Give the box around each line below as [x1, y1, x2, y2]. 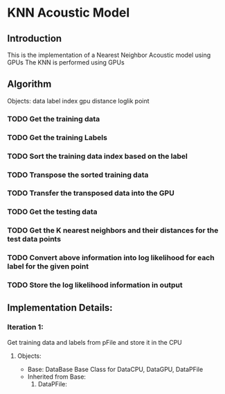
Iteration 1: [7, 323, 44, 332]
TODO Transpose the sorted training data [7, 170, 149, 180]
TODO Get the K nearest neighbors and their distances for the [7, 225, 219, 235]
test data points [7, 234, 61, 244]
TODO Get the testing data [7, 207, 98, 216]
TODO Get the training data [7, 114, 100, 123]
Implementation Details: [7, 302, 113, 314]
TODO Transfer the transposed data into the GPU [7, 189, 174, 198]
